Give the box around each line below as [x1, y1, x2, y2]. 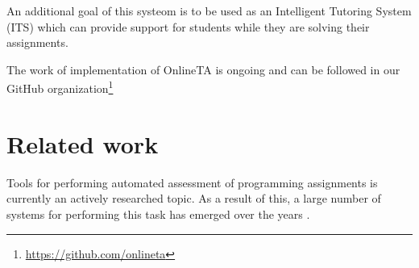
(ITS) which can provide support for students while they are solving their [6, 18, 370, 35]
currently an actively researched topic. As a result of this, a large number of [6, 190, 381, 207]
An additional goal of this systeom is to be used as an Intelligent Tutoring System [6, 2, 412, 19]
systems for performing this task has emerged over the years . [6, 205, 310, 222]
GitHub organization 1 [6, 77, 114, 97]
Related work [6, 127, 159, 160]
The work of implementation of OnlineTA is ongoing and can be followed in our [6, 61, 400, 77]
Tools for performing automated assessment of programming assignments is [6, 174, 378, 191]
